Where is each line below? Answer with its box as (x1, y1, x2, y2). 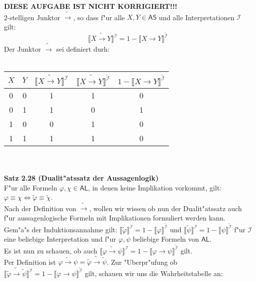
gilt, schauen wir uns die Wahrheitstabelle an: (85, 268, 223, 278)
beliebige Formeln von (132, 234, 199, 244)
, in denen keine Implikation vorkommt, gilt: (88, 182, 222, 192)
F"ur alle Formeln (4, 182, 57, 192)
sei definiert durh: (56, 43, 110, 54)
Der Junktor (4, 43, 41, 54)
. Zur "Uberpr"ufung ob (106, 256, 178, 267)
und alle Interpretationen (159, 12, 235, 22)
